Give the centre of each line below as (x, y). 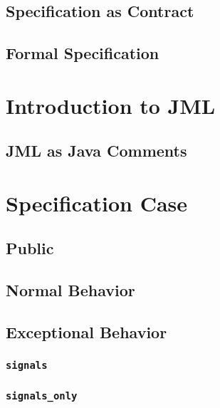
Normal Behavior (70, 290)
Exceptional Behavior (87, 332)
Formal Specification (83, 53)
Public (30, 248)
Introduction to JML (111, 105)
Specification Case (97, 203)
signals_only (42, 396)
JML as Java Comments (96, 151)
